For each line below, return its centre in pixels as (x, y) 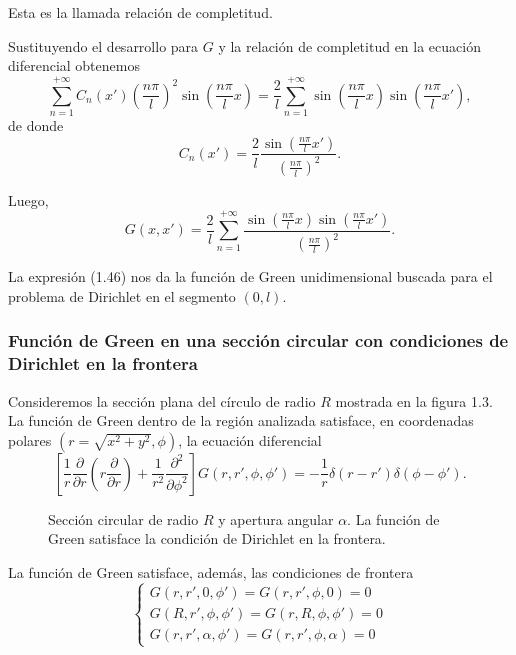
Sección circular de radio (123, 518)
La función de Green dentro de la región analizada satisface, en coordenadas (241, 420)
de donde (36, 124)
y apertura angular (276, 518)
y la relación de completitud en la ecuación (349, 45)
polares (30, 439)
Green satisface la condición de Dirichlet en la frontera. (217, 538)
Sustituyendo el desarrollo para (103, 45)
